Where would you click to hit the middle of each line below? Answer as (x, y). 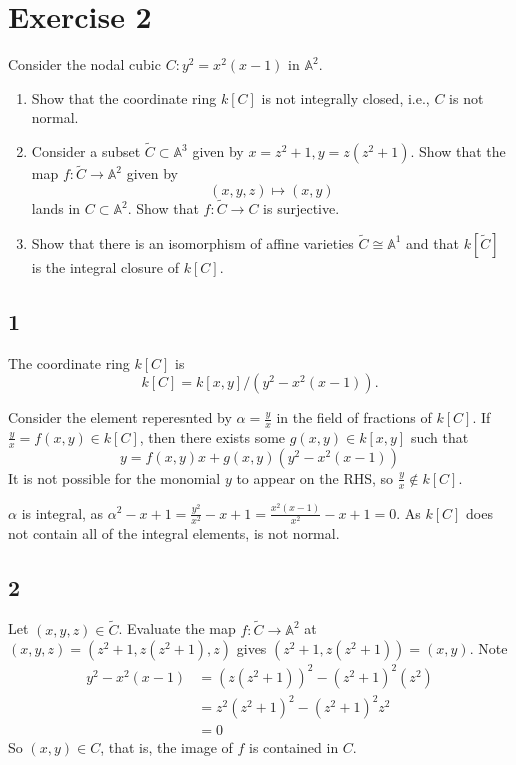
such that (439, 436)
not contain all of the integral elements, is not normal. (174, 532)
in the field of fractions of (354, 417)
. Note (488, 648)
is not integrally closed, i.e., (345, 97)
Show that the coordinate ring (124, 97)
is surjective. (301, 208)
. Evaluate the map (177, 628)
